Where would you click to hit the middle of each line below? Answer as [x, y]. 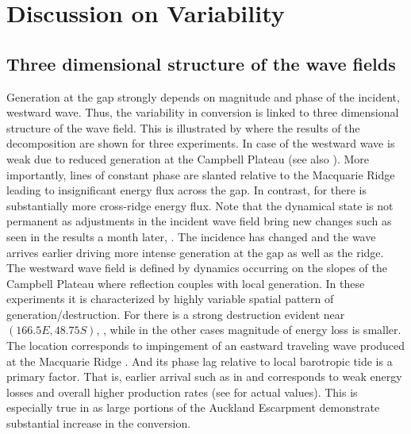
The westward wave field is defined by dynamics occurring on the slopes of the [197, 268]
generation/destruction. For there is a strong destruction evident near [176, 314]
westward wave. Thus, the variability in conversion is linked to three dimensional [203, 112]
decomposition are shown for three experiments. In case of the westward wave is [201, 143]
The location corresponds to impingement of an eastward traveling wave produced [206, 346]
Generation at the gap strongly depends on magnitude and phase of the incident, [203, 96]
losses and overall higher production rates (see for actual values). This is [182, 392]
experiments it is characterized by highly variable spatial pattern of [170, 299]
